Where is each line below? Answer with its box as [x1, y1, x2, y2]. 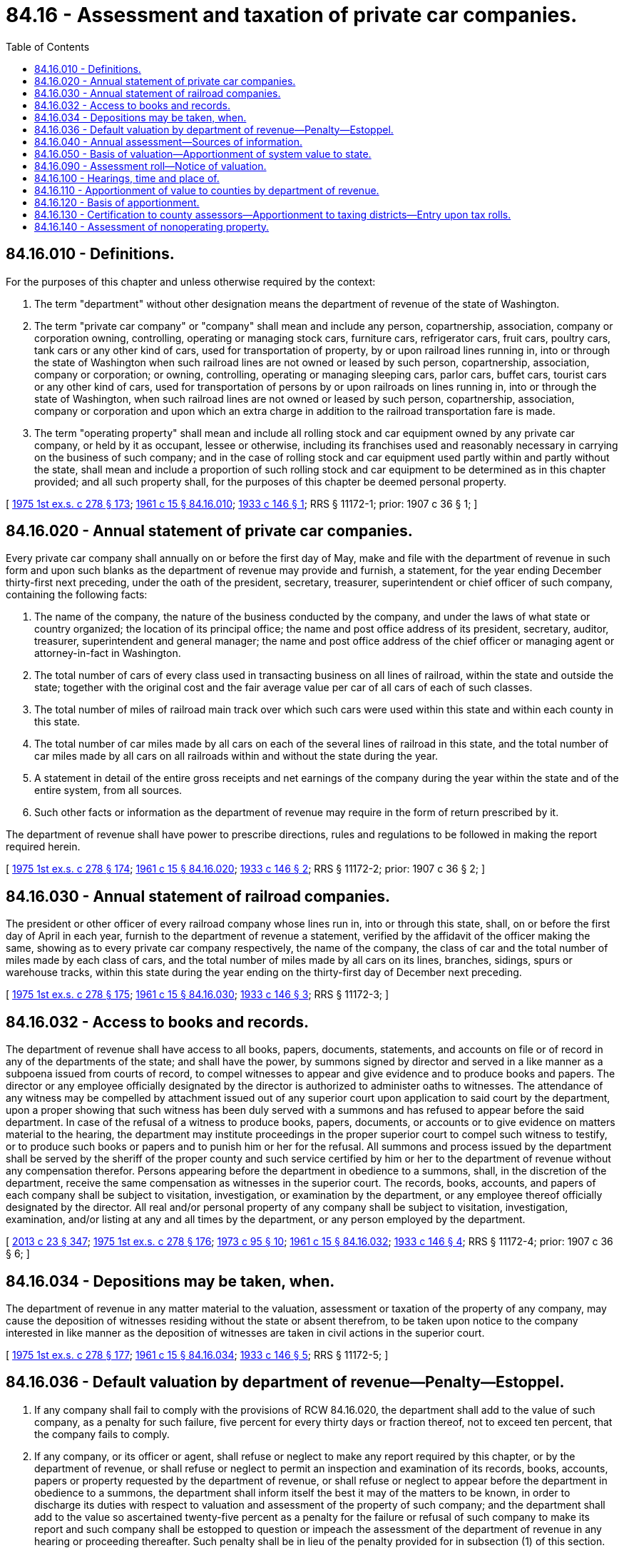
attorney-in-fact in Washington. [34, 647, 181, 660]
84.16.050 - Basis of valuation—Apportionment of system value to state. [34, 147, 372, 160]
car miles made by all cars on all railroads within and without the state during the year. [34, 750, 439, 763]
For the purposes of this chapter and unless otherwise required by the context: [6, 275, 376, 288]
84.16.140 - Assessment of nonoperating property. [34, 220, 270, 233]
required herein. [6, 840, 81, 853]
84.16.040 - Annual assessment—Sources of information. [34, 135, 302, 148]
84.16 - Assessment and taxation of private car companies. [6, 3, 578, 27]
